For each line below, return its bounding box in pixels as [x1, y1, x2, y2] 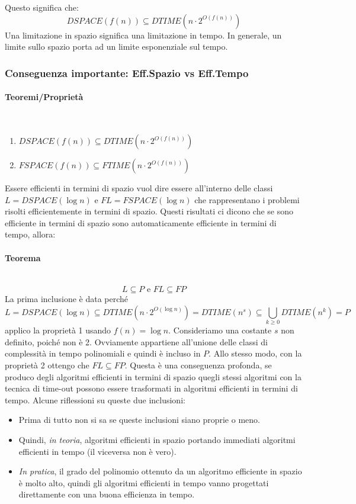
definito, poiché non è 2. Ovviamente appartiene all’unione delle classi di [5, 335, 268, 348]
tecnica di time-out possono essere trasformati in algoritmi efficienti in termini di [5, 382, 298, 394]
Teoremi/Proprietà [5, 91, 84, 103]
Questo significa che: [5, 1, 79, 13]
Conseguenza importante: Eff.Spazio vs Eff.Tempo [5, 65, 249, 80]
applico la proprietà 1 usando [5, 324, 111, 336]
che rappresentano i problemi [194, 193, 300, 206]
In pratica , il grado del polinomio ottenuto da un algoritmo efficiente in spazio [18, 465, 302, 477]
